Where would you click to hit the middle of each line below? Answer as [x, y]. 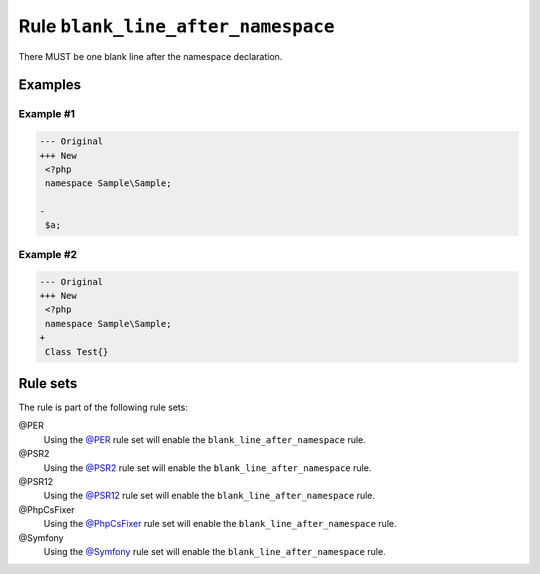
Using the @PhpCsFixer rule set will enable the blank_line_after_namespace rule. [220, 524]
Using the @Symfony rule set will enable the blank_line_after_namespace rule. [214, 551]
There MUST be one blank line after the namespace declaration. [150, 56]
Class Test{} [77, 351]
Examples [50, 85]
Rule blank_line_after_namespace [176, 26]
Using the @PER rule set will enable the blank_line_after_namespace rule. [205, 439]
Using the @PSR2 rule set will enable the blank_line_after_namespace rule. [207, 467]
